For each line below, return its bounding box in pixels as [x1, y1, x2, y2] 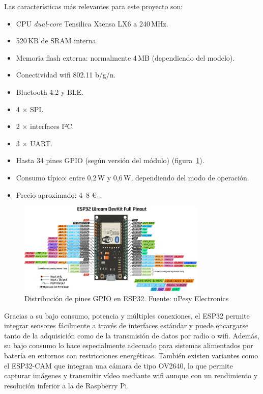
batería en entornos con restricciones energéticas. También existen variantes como [4, 350, 258, 360]
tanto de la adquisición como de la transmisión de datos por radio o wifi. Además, [4, 330, 259, 340]
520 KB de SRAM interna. [16, 35, 98, 46]
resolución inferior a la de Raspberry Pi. [4, 380, 129, 390]
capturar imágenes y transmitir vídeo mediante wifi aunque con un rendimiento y [4, 370, 258, 381]
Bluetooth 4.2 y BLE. [16, 86, 84, 97]
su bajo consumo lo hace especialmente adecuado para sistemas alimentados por [4, 340, 253, 351]
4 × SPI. [16, 103, 44, 114]
